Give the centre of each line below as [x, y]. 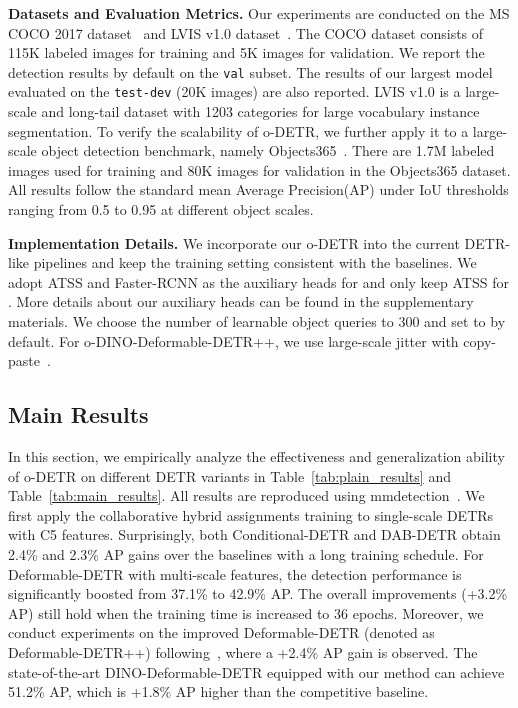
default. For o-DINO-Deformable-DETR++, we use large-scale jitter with [233, 340]
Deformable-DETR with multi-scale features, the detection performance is [235, 573]
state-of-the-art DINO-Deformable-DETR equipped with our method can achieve [256, 671]
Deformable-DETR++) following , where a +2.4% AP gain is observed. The [243, 651]
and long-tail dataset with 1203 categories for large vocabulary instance [260, 111]
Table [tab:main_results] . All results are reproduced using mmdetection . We [246, 495]
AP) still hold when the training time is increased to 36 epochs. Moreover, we [246, 612]
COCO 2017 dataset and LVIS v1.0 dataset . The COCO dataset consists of [246, 32]
